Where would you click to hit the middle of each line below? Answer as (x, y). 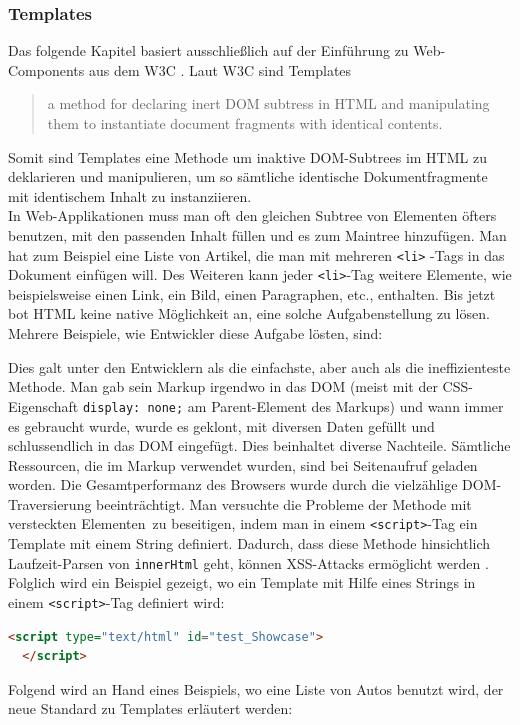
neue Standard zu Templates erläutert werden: (150, 708)
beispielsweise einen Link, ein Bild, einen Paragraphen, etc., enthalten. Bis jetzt (252, 293)
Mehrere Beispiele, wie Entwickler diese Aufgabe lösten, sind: (195, 333)
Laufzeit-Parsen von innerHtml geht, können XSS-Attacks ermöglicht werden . (248, 562)
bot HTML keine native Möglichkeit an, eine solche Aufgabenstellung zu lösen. (249, 313)
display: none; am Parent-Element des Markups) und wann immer (293, 405)
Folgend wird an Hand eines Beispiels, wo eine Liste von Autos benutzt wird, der (256, 688)
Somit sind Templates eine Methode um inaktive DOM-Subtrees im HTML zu (247, 156)
